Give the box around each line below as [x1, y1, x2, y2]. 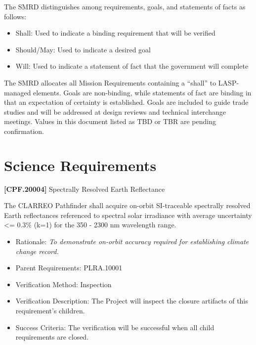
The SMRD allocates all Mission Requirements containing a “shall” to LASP [4, 77, 237, 87]
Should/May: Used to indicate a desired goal [15, 44, 151, 54]
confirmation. [4, 126, 44, 136]
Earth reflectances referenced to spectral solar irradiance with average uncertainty [4, 210, 252, 220]
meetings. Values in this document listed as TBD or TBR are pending [4, 116, 216, 127]
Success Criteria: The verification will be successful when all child [15, 322, 214, 332]
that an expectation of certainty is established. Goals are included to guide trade [4, 97, 249, 107]
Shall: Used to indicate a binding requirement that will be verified [15, 28, 215, 38]
